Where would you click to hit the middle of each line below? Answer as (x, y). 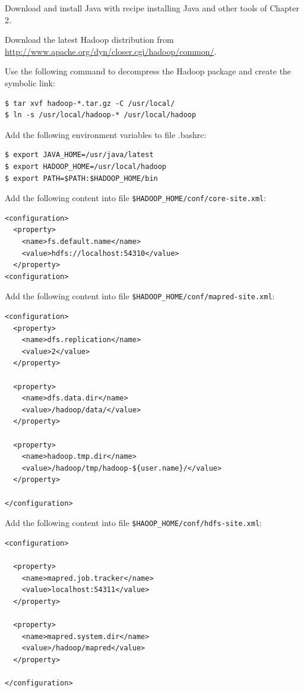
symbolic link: (30, 82)
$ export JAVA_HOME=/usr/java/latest (79, 155)
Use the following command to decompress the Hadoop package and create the (148, 71)
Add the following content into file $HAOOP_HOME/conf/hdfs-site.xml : (133, 523)
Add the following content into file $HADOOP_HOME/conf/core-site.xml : (136, 198)
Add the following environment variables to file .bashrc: (106, 134)
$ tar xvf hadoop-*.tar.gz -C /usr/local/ (90, 103)
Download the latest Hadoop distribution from (89, 40)
